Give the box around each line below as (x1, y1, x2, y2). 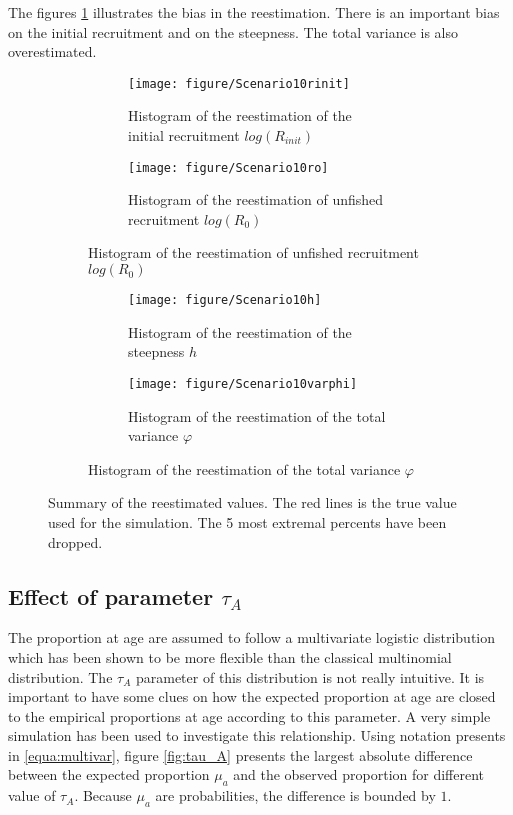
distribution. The (8, 666, 113, 687)
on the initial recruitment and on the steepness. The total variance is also (8, 21, 459, 42)
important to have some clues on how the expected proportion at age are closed (8, 686, 496, 707)
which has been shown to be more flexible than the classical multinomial (8, 646, 452, 667)
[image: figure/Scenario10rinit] (128, 76, 350, 91)
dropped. (48, 531, 103, 552)
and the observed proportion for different (233, 764, 485, 785)
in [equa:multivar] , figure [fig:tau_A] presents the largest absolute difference (8, 744, 473, 765)
